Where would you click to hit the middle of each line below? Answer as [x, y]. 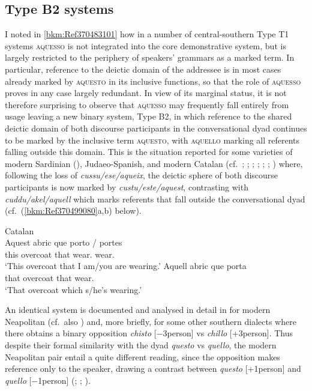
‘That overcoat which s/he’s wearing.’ [73, 289]
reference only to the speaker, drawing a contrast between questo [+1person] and [153, 368]
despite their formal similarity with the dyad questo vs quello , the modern [141, 345]
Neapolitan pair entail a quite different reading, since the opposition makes [142, 356]
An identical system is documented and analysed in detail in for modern [138, 310]
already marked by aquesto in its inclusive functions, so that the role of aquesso [153, 81]
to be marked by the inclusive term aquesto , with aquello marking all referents [152, 140]
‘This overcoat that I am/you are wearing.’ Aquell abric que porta [126, 266]
